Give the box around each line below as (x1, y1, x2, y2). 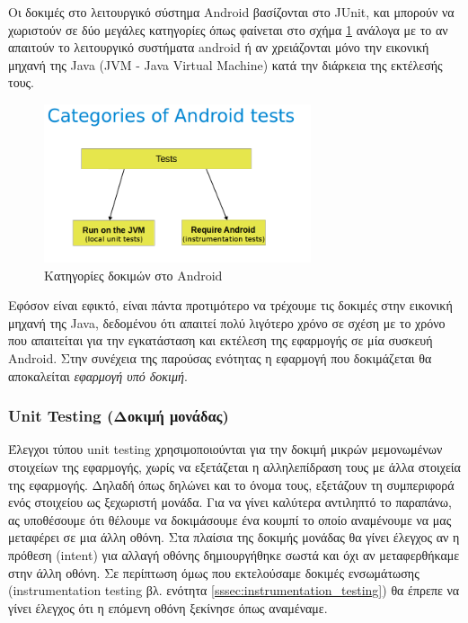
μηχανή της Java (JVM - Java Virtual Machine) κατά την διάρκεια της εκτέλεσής (8, 55, 443, 74)
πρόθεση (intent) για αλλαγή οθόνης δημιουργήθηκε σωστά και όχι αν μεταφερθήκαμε (8, 546, 460, 564)
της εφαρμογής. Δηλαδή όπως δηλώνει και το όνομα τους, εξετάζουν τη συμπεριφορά (8, 475, 455, 494)
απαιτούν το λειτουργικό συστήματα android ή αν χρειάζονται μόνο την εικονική (8, 38, 429, 57)
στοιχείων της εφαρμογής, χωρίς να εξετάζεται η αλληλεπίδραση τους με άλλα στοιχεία (8, 458, 461, 476)
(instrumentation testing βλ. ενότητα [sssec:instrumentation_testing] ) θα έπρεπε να (8, 581, 460, 600)
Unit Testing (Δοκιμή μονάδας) (8, 405, 229, 427)
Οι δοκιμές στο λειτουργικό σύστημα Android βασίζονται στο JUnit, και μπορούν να (8, 3, 455, 21)
